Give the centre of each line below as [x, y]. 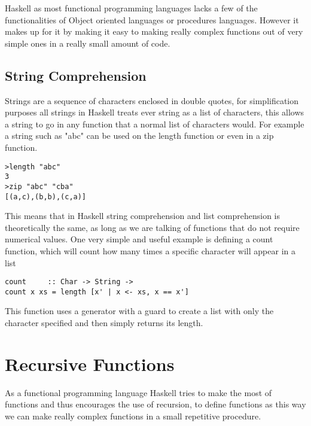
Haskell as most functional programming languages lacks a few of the [131, 8]
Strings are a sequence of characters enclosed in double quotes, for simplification [152, 100]
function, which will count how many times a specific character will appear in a [150, 250]
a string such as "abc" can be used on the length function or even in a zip [139, 136]
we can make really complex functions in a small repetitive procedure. [133, 416]
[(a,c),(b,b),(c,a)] [46, 197]
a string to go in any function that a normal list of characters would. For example [155, 124]
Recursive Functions [90, 363]
